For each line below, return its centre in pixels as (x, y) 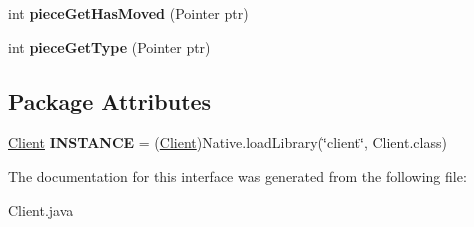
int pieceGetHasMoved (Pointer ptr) (128, 13)
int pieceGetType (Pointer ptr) (109, 46)
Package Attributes (110, 100)
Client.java (41, 209)
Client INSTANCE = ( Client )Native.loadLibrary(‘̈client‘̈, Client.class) (227, 142)
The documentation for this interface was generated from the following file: (237, 175)
